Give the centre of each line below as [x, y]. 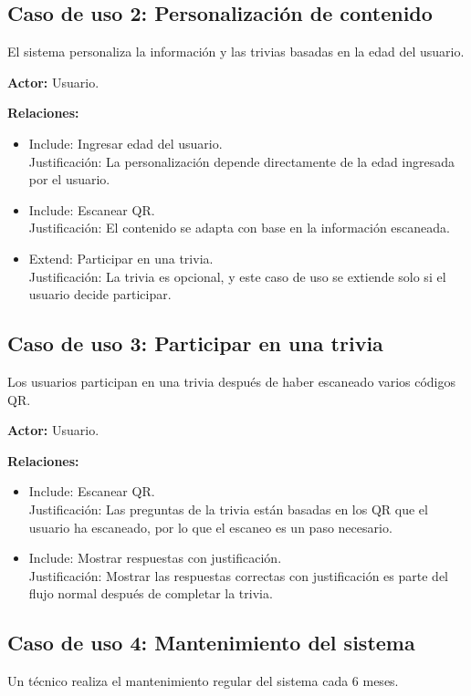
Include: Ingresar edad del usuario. [126, 143]
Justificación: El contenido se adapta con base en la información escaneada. [239, 228]
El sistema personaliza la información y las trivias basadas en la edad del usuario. [236, 52]
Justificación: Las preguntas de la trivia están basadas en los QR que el [228, 509]
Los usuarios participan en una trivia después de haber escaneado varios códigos [232, 381]
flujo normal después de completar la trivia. [151, 593]
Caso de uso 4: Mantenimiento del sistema [211, 643]
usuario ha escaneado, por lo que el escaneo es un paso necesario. [210, 527]
